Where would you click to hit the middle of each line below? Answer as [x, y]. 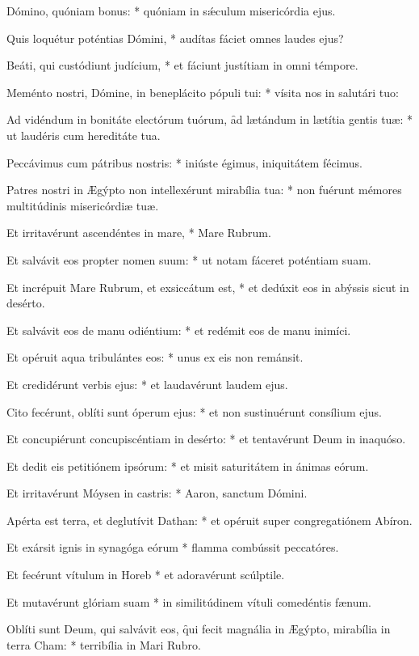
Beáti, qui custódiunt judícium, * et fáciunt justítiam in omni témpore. [182, 65]
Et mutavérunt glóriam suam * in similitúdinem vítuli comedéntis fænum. [189, 601]
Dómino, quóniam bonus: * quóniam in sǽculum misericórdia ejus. [171, 11]
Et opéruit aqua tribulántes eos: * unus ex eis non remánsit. [155, 357]
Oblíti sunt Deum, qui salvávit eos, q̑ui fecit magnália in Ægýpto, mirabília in [199, 629]
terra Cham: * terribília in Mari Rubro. [104, 644]
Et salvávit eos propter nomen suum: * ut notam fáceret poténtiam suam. [189, 259]
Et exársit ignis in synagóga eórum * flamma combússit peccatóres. [173, 547]
